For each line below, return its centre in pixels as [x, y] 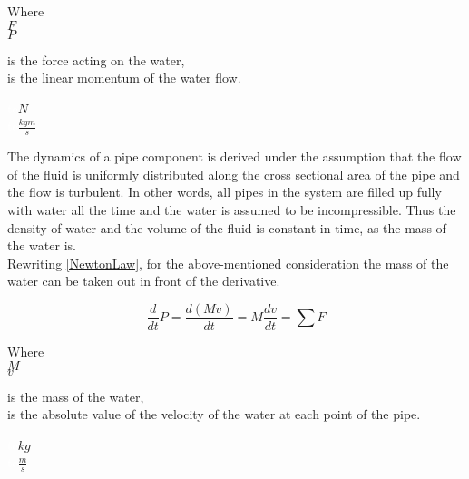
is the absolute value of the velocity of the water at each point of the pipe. [214, 414]
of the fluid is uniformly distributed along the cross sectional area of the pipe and [234, 174]
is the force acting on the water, [96, 59]
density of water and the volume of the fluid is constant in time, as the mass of [227, 227]
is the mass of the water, [76, 396]
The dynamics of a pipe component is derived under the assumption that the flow [234, 156]
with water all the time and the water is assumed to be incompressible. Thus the [232, 209]
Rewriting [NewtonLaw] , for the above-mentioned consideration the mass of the [228, 263]
